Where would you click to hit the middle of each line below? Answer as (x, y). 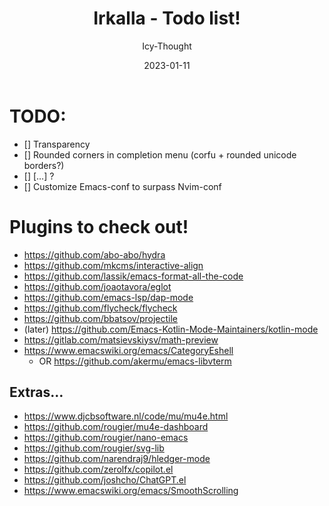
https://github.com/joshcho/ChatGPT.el (105, 480)
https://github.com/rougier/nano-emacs (106, 438)
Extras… (36, 392)
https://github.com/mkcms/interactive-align (113, 265)
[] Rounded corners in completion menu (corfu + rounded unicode (160, 154)
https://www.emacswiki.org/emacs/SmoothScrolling (131, 491)
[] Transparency (57, 144)
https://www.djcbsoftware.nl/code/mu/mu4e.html (126, 416)
